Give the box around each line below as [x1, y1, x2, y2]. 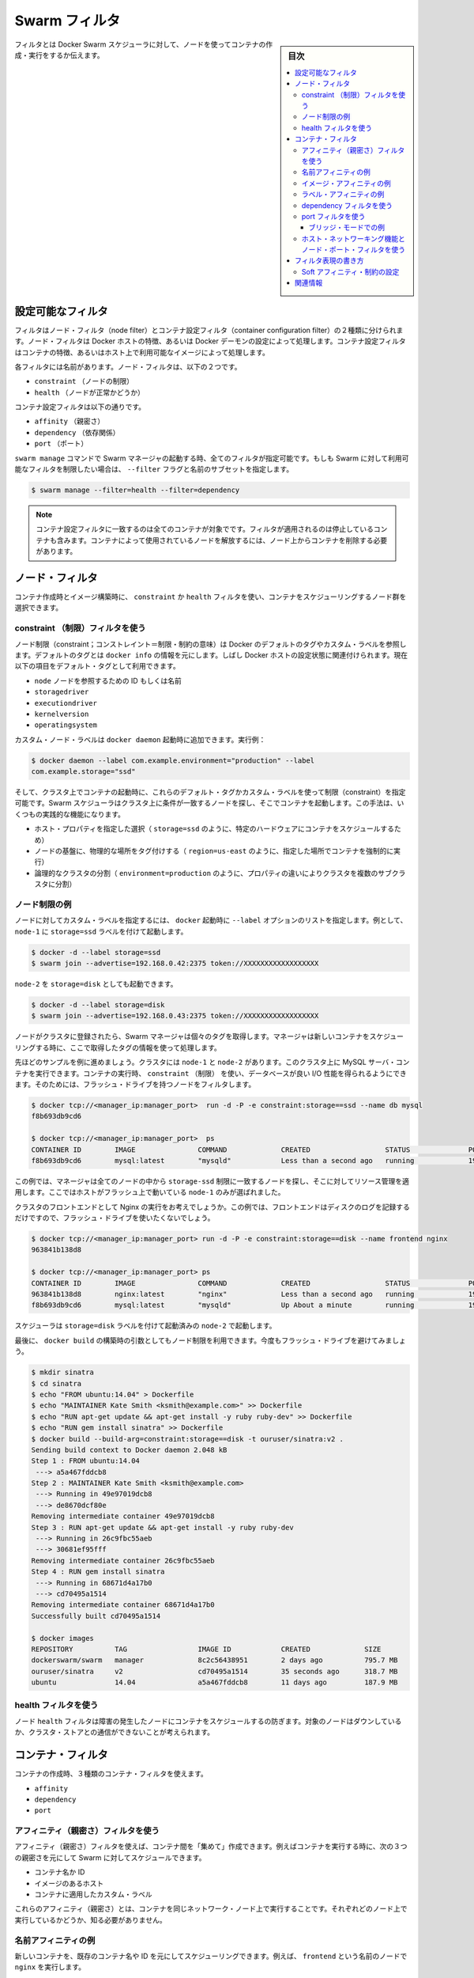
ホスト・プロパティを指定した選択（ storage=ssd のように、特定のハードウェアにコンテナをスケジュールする [34, 824, 395, 834]
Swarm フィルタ [14, 12, 121, 29]
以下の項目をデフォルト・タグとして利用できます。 [14, 661, 181, 671]
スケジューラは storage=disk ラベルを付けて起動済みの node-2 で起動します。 [14, 1321, 276, 1331]
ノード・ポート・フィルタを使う [301, 245, 406, 255]
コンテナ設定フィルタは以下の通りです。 [14, 402, 146, 411]
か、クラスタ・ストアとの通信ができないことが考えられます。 [14, 1727, 215, 1737]
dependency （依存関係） [34, 427, 120, 437]
